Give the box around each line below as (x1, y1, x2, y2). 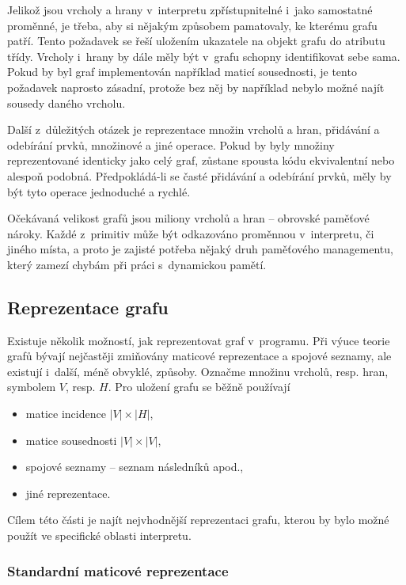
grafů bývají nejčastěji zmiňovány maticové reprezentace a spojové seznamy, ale (7, 348, 392, 364)
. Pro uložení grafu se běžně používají (108, 378, 290, 395)
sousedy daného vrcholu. (7, 94, 126, 111)
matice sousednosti (25, 431, 117, 448)
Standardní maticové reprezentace (7, 560, 229, 580)
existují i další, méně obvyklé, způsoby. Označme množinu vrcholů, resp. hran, (7, 363, 389, 379)
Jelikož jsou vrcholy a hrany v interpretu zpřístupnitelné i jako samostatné (7, 2, 373, 17)
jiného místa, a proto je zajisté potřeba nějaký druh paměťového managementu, (7, 241, 393, 257)
